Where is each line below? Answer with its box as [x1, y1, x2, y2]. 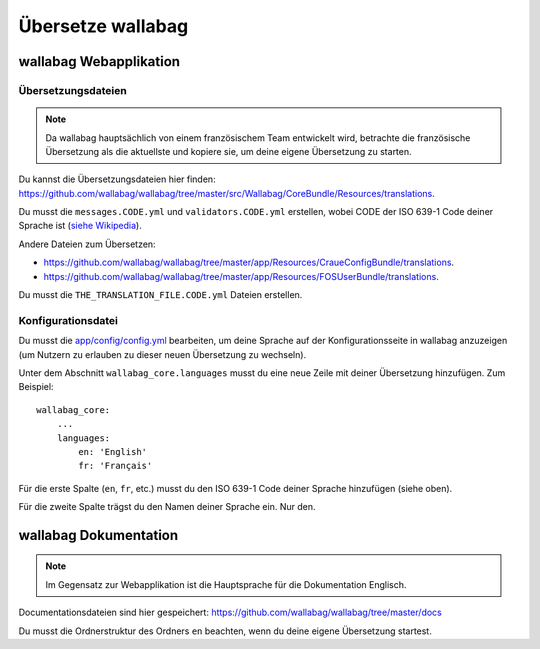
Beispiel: [18, 381, 54, 393]
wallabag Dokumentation [18, 526, 179, 544]
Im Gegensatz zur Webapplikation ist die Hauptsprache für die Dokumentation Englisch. [45, 578, 407, 590]
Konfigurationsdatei [18, 313, 119, 327]
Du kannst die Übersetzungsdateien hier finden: [18, 173, 216, 185]
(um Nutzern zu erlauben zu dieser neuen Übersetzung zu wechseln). [18, 348, 307, 360]
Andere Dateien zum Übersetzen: [18, 238, 156, 250]
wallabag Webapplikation [18, 53, 180, 70]
